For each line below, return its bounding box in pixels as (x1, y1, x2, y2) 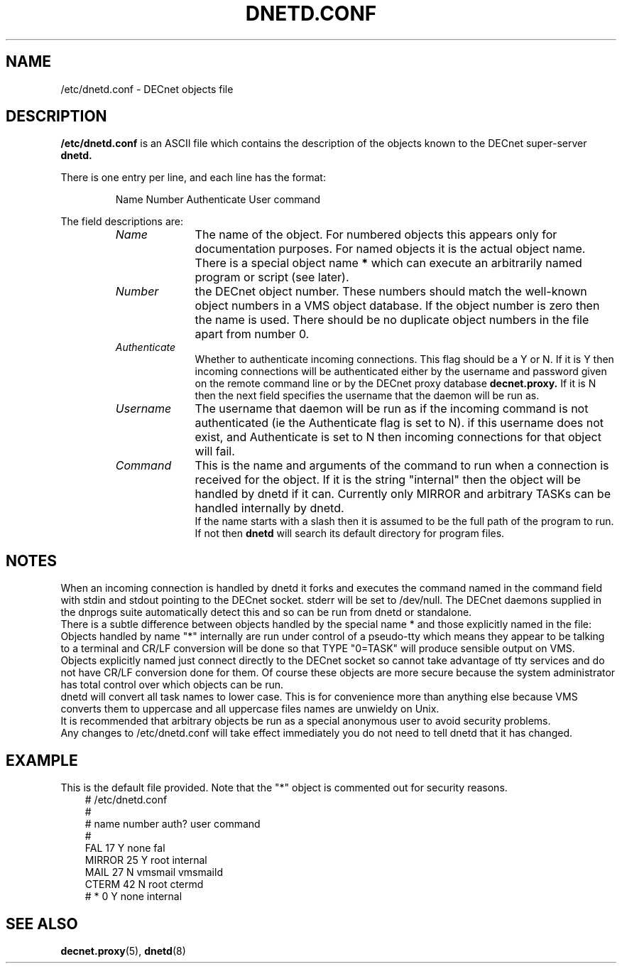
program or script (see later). (195, 270, 349, 285)
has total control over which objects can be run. (60, 678, 283, 691)
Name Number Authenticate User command (115, 193, 321, 206)
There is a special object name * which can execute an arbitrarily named (195, 256, 582, 271)
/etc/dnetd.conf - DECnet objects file (60, 82, 234, 95)
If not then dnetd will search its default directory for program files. (195, 527, 505, 540)
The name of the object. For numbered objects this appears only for (195, 227, 557, 242)
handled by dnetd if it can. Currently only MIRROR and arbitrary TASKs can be (195, 487, 611, 502)
